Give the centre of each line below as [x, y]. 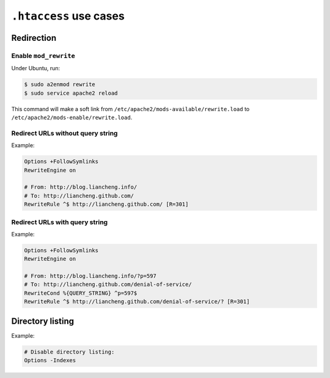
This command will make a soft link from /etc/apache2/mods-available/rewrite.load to [130, 109]
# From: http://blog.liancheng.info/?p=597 [90, 276]
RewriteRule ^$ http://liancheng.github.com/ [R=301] [106, 204]
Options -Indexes [50, 361]
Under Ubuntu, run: [36, 68]
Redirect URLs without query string [64, 133]
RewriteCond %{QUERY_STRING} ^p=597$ [81, 293]
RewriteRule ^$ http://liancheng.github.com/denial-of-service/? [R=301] [137, 302]
